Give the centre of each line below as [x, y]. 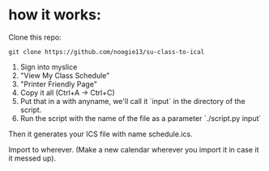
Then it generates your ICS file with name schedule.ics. [100, 134]
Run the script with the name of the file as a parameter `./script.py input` [141, 118]
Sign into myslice [49, 67]
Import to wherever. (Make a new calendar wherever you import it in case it [134, 149]
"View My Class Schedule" [65, 75]
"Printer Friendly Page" [58, 84]
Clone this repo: [35, 37]
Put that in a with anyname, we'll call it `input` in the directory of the [132, 101]
